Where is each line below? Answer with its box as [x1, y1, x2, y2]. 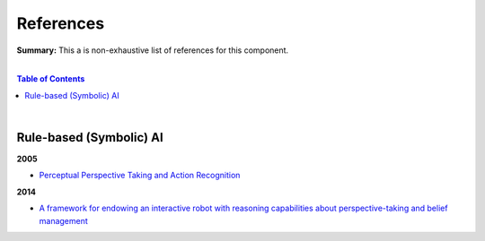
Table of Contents [16, 73, 85, 84]
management [39, 215, 89, 226]
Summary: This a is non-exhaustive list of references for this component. [16, 45, 289, 56]
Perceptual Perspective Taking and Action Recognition [39, 170, 241, 181]
